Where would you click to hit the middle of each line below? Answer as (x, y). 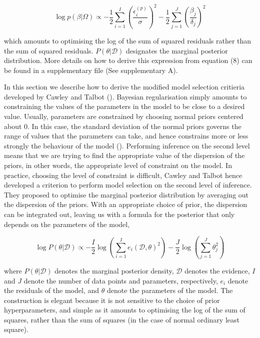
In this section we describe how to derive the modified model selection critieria (124, 87)
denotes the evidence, (217, 270)
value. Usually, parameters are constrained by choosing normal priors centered (124, 116)
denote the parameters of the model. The (170, 290)
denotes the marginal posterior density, (114, 270)
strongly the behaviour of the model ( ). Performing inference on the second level (127, 145)
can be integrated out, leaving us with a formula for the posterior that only (119, 214)
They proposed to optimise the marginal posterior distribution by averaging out (126, 194)
